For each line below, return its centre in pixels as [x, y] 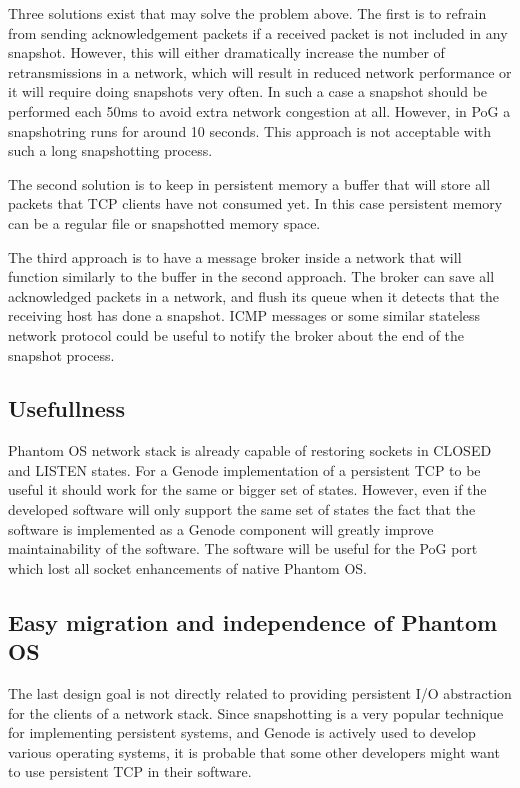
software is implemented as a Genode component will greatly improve [221, 528]
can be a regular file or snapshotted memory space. [164, 222]
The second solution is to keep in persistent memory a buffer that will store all [249, 183]
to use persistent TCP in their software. [130, 771]
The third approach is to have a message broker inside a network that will [235, 256]
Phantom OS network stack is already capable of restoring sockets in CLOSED [250, 450]
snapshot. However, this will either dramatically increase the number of [226, 52]
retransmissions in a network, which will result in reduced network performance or [260, 71]
